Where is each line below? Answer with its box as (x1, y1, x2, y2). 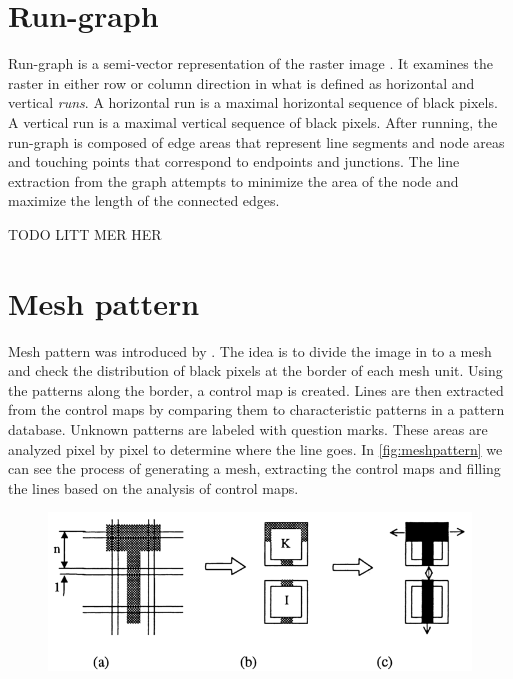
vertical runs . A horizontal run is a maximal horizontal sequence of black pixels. (8, 92, 498, 113)
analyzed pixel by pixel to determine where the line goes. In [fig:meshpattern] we (8, 438, 503, 459)
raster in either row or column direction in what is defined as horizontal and (8, 72, 475, 93)
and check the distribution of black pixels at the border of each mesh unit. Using (8, 360, 503, 381)
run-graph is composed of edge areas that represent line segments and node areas (8, 131, 505, 152)
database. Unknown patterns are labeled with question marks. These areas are (8, 418, 488, 439)
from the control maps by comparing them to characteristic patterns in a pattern (8, 399, 505, 420)
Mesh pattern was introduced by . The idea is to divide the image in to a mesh (8, 340, 492, 361)
